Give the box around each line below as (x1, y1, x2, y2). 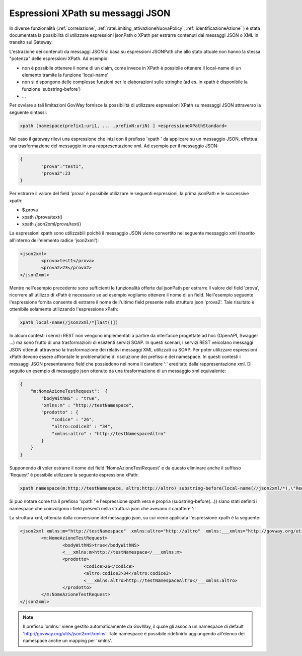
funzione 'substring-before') (22, 86, 81, 92)
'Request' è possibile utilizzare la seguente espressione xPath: (9, 472, 139, 478)
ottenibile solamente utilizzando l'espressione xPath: (9, 306, 118, 312)
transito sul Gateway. (9, 39, 53, 45)
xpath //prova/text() (22, 214, 63, 220)
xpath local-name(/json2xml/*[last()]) (20, 319, 118, 325)
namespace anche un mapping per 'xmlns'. (23, 637, 113, 643)
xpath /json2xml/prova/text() (22, 221, 82, 227)
